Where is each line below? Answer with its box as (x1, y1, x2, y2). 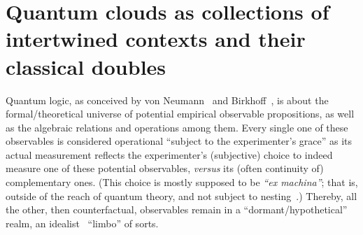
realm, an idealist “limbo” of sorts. (6, 215, 159, 230)
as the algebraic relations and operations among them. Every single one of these (6, 120, 348, 134)
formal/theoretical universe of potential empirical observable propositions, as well (6, 106, 355, 121)
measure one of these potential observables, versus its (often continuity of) (6, 161, 324, 176)
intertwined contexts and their (6, 24, 306, 53)
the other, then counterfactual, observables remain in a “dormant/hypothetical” (6, 202, 348, 217)
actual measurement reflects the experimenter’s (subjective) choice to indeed (6, 147, 333, 162)
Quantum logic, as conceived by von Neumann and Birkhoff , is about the (6, 92, 329, 107)
